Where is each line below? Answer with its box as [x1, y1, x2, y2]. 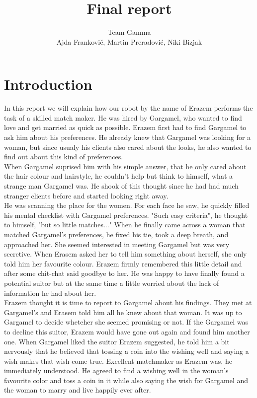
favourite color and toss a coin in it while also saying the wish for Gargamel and [4, 375, 249, 385]
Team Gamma [107, 27, 151, 37]
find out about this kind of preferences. [4, 151, 123, 162]
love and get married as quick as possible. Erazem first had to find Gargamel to [4, 122, 247, 133]
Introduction [4, 74, 92, 94]
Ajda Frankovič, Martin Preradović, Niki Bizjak [56, 36, 202, 47]
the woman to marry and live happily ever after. [4, 385, 151, 395]
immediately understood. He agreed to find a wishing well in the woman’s [4, 365, 229, 376]
